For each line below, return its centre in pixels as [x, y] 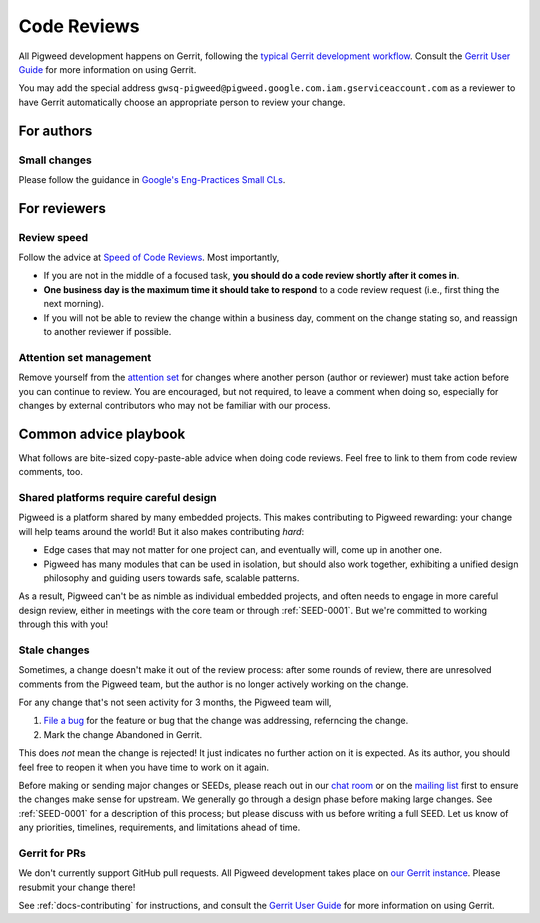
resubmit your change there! [77, 887]
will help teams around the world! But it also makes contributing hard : [161, 531]
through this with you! [63, 624]
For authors [55, 130]
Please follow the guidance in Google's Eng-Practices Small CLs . [152, 179]
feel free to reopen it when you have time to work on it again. [144, 767]
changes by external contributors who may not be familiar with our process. [174, 405]
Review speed [53, 237]
